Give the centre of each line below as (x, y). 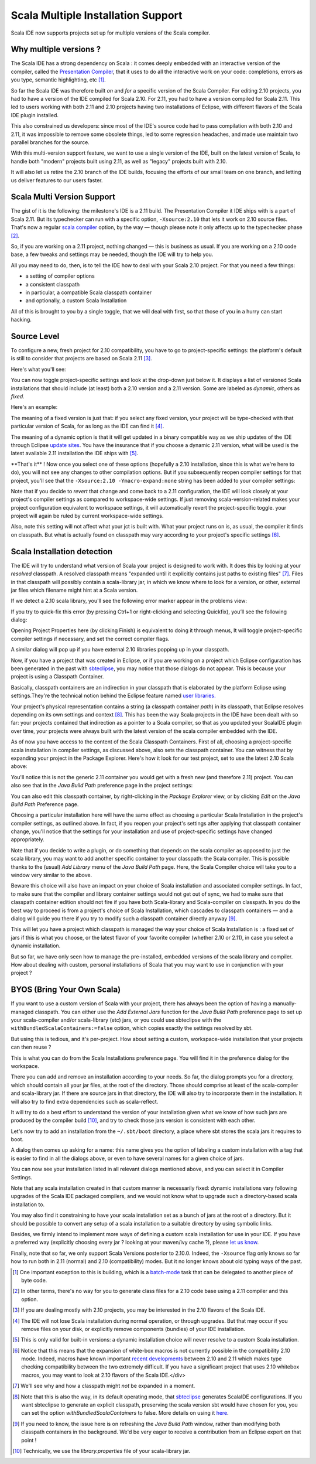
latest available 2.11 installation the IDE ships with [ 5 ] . (75, 453)
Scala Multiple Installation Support (97, 15)
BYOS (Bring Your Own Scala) (66, 990)
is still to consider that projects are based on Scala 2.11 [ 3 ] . (81, 359)
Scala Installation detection (62, 552)
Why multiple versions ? (56, 50)
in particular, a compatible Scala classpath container (89, 292)
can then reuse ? (31, 1047)
